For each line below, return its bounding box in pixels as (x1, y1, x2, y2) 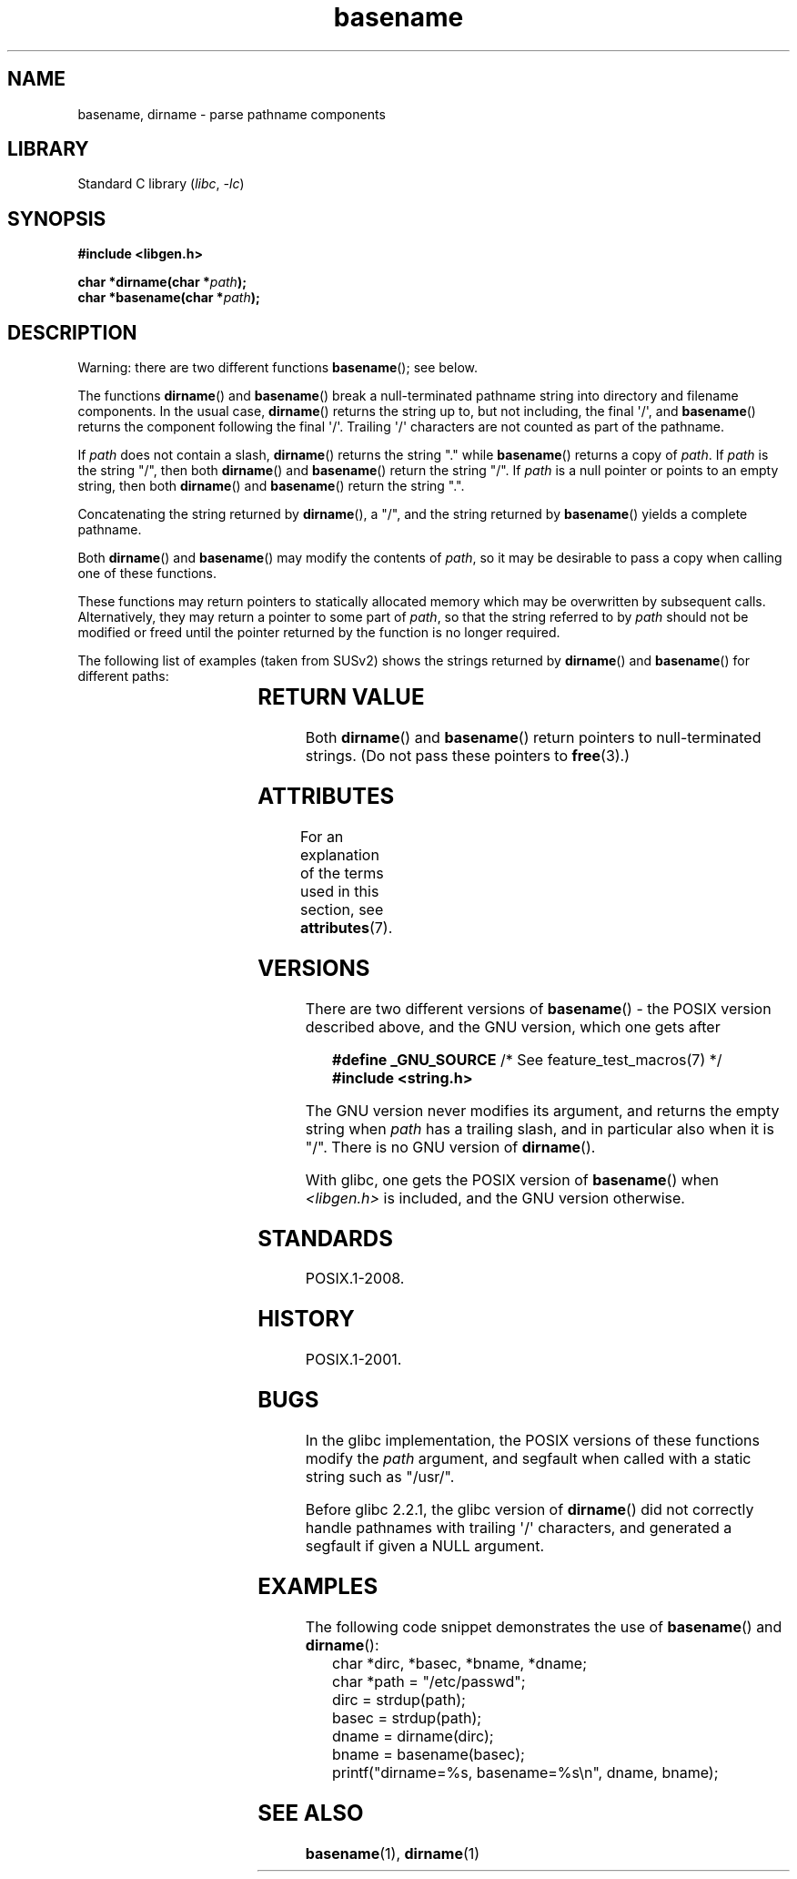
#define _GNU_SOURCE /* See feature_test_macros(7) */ (332, 1050, 722, 1069)
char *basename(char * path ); (77, 289, 260, 306)
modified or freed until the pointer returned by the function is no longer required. (77, 625, 560, 641)
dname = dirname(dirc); (332, 1726, 494, 1745)
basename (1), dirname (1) (305, 1843, 480, 1863)
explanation (299, 845, 379, 864)
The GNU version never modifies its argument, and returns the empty (305, 1101, 780, 1120)
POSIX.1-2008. (305, 1269, 405, 1288)
